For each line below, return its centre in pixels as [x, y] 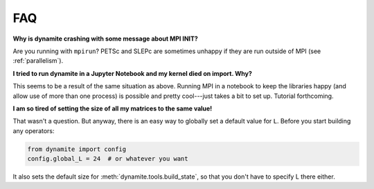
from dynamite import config [77, 149]
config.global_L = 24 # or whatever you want [108, 159]
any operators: [34, 130]
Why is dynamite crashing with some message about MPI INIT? [106, 39]
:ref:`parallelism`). [38, 61]
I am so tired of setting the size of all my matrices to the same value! [113, 108]
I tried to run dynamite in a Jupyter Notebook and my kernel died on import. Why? [132, 73]
